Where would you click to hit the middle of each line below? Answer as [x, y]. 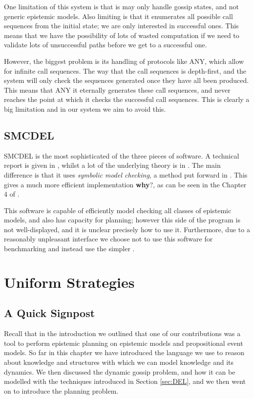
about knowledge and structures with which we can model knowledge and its [119, 362]
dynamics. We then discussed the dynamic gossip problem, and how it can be [120, 371]
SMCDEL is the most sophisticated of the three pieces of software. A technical [122, 155]
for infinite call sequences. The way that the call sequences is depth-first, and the [125, 70]
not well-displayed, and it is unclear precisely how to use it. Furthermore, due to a [127, 229]
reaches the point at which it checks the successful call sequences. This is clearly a [127, 99]
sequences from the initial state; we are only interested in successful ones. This [121, 26]
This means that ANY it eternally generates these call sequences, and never [117, 90]
